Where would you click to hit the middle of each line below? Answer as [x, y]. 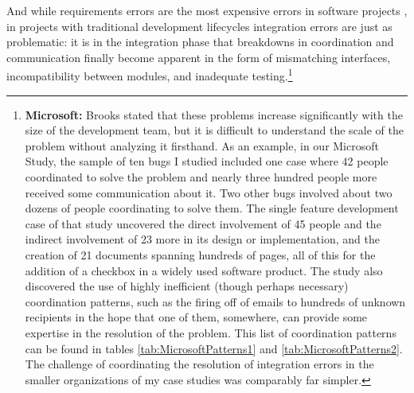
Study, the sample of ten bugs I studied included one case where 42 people [207, 161]
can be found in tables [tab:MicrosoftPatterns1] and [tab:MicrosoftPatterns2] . [214, 348]
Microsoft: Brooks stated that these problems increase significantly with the [214, 114]
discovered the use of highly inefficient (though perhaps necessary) [187, 286]
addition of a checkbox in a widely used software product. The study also [204, 270]
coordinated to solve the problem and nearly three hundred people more [201, 177]
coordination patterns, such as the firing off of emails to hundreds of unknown [215, 301]
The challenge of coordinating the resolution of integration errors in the [199, 364]
